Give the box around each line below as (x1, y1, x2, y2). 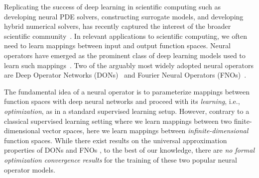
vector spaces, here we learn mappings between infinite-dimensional (42, 125, 249, 136)
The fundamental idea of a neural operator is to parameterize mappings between (4, 86, 250, 96)
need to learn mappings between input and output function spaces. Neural (4, 40, 231, 51)
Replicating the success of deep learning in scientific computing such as (4, 1, 221, 11)
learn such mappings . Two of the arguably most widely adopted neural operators (4, 60, 254, 70)
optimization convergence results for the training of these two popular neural (4, 154, 237, 165)
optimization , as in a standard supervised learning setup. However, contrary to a (4, 105, 250, 116)
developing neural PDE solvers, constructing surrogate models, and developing (4, 11, 244, 21)
